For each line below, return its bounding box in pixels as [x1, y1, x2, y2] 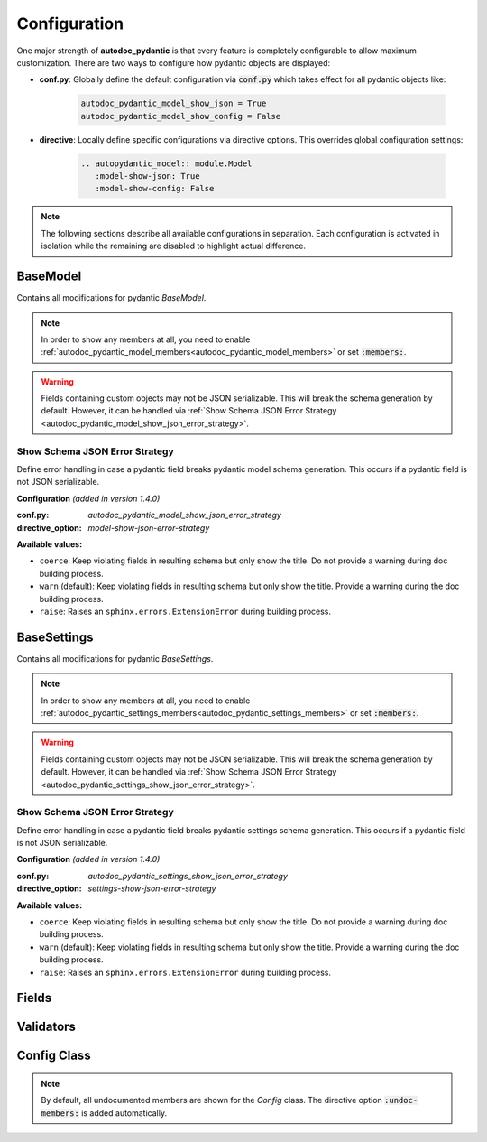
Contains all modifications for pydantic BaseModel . [16, 292, 207, 303]
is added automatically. [81, 1107, 167, 1119]
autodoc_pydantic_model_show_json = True [80, 98, 267, 108]
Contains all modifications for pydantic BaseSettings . [16, 653, 214, 664]
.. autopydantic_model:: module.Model [80, 158, 253, 169]
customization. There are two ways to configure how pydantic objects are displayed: [16, 57, 331, 68]
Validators [16, 1019, 77, 1035]
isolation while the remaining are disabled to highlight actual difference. [41, 240, 307, 252]
